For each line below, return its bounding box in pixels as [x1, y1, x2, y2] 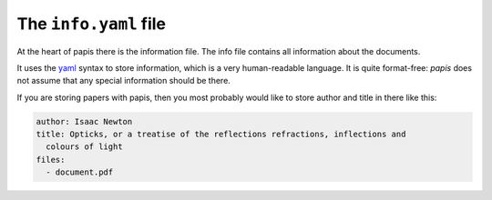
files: [36, 155, 66, 165]
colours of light [46, 142, 123, 152]
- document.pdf [46, 167, 114, 177]
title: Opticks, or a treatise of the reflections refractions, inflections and [36, 129, 406, 140]
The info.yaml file [16, 14, 167, 34]
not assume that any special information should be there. [16, 75, 231, 86]
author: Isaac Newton [36, 116, 133, 126]
